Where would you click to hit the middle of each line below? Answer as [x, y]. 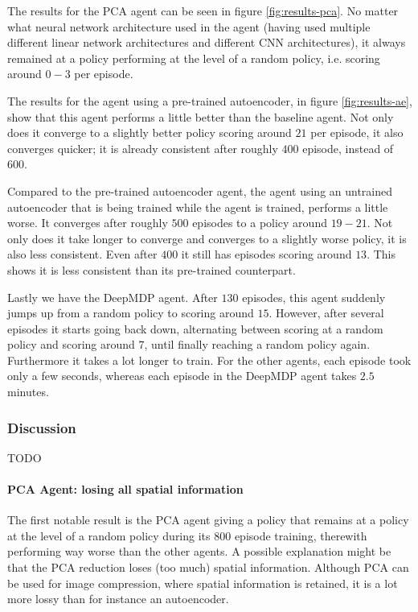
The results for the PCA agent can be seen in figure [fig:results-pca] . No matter [203, 10]
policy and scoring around [71, 344]
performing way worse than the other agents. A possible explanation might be [199, 551]
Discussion [42, 427]
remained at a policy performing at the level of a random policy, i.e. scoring [194, 58]
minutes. [28, 392]
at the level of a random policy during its [109, 535]
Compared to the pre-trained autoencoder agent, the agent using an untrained [200, 190]
